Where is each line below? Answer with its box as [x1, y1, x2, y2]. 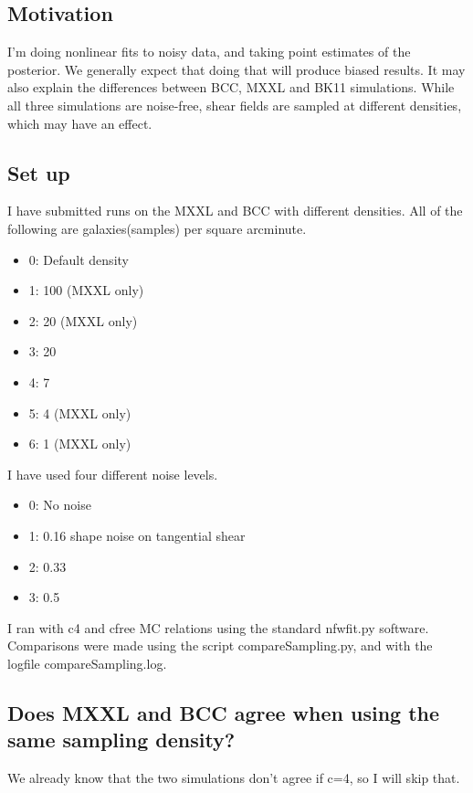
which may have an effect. [7, 113, 152, 132]
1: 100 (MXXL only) [28, 280, 144, 300]
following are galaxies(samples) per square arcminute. [7, 218, 307, 238]
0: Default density [28, 249, 129, 269]
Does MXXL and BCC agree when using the [7, 698, 440, 726]
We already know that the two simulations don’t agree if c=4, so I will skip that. [7, 768, 460, 788]
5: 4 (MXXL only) [28, 403, 131, 422]
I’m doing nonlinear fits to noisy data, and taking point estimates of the [7, 42, 411, 61]
